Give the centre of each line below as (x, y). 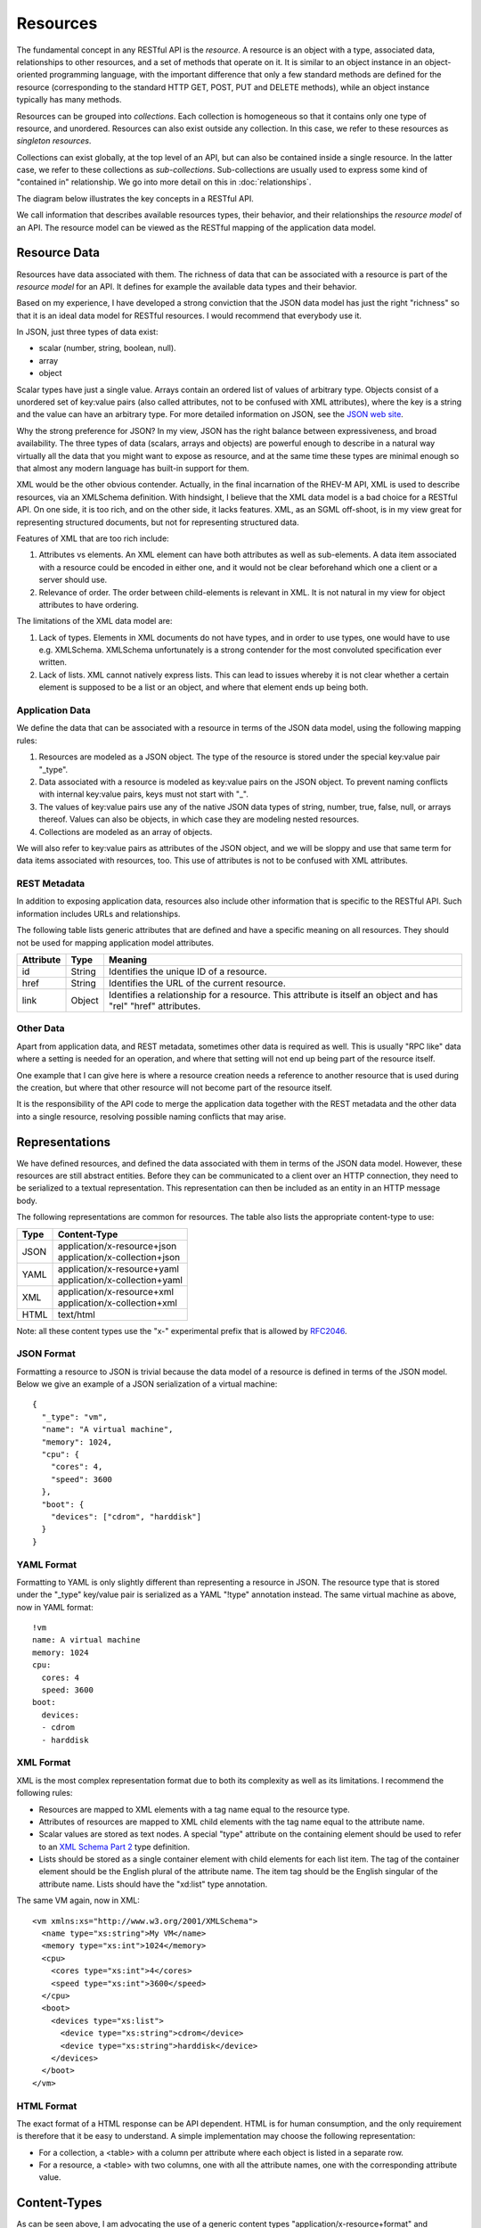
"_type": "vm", (74, 1417)
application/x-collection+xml (118, 1303)
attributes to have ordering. (89, 604)
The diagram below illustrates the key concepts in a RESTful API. (135, 198)
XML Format (44, 1763)
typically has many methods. (69, 100)
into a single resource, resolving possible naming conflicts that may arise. (151, 1116)
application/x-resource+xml (115, 1291)
